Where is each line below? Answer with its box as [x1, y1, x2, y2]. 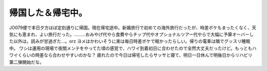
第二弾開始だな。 [9, 59, 44, 65]
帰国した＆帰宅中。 [9, 7, 88, 18]
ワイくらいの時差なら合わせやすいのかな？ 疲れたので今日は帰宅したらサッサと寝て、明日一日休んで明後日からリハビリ [9, 52, 253, 58]
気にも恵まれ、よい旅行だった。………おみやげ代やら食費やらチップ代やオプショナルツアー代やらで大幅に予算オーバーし [9, 31, 254, 37]
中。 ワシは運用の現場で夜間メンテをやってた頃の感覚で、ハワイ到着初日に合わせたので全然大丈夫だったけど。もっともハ [9, 45, 257, 51]
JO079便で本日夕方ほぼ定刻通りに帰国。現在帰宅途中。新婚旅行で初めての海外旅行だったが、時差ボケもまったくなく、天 [9, 25, 257, 31]
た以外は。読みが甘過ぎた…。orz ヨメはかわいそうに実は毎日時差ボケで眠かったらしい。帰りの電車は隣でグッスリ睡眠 [9, 38, 251, 44]
